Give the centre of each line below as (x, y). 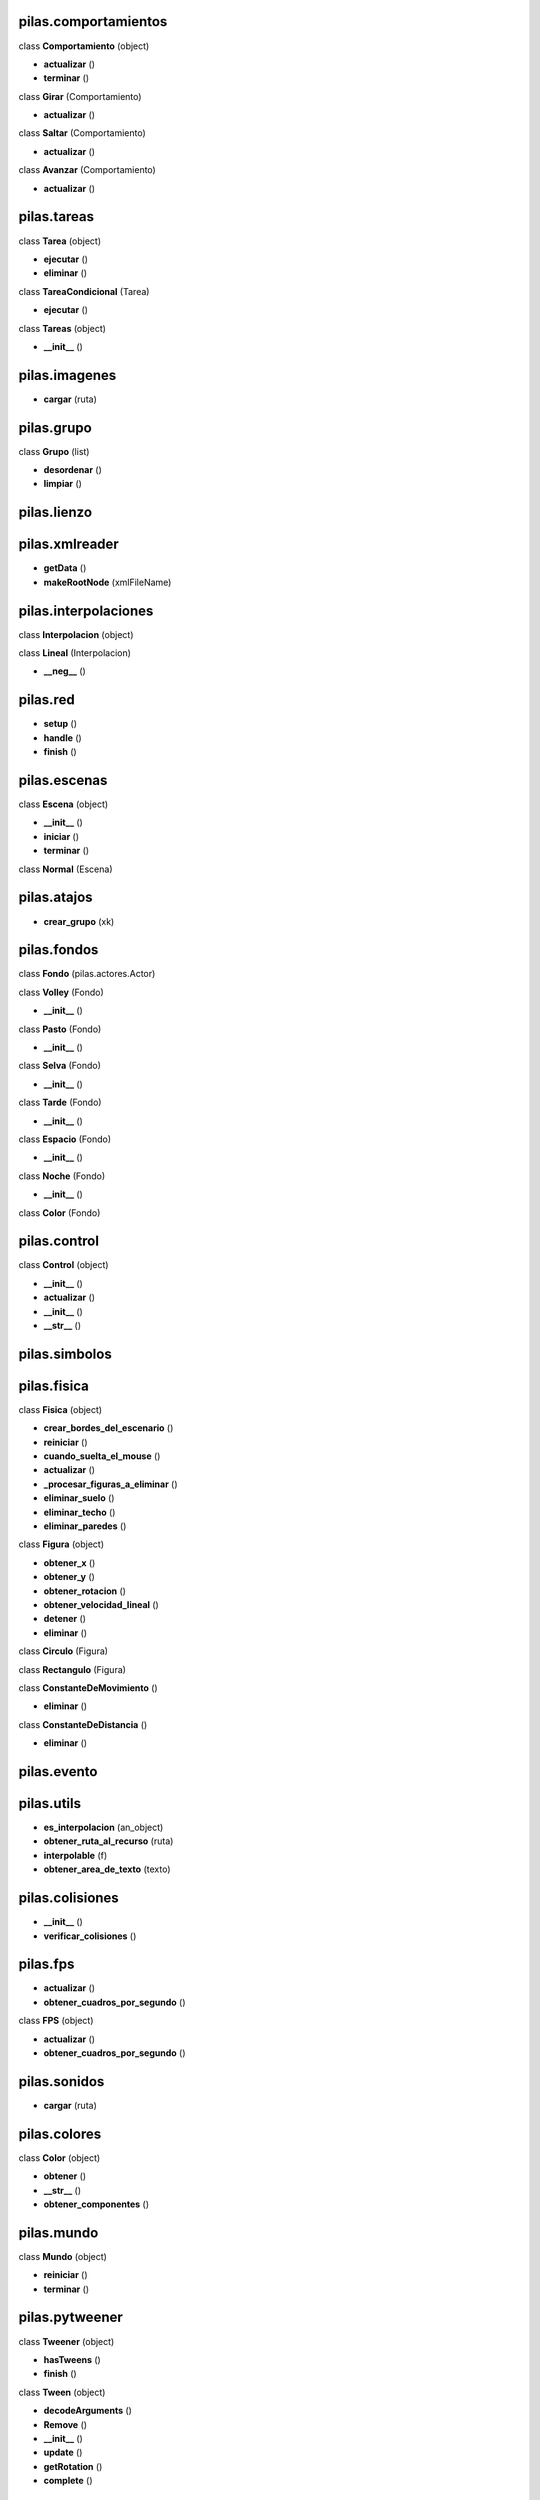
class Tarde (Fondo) (60, 1102)
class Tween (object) (62, 2392)
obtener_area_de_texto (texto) (107, 1869)
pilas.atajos (56, 897)
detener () (65, 1619)
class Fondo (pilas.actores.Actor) (87, 974)
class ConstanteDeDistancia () (83, 1724)
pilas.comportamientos (93, 21)
